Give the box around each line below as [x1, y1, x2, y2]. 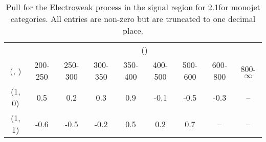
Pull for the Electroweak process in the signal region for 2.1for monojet [6, 1, 260, 13]
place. [122, 25, 143, 36]
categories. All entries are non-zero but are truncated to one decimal [10, 13, 256, 25]
